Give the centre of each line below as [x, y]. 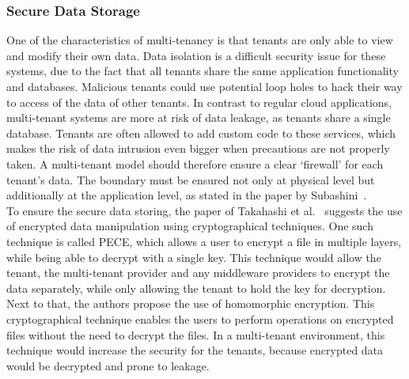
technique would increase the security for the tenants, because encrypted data [195, 350]
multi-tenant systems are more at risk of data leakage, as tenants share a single [199, 117]
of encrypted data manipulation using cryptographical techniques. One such [190, 226]
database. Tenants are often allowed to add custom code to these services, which [201, 133]
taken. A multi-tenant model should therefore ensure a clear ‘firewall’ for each [195, 163]
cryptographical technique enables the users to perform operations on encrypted [200, 318]
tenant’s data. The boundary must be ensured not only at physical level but [191, 179]
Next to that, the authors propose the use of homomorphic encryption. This [191, 303]
